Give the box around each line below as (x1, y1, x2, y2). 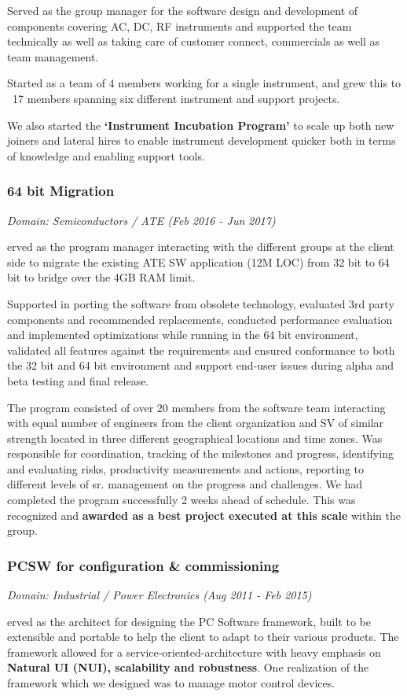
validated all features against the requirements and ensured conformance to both (7, 341, 395, 358)
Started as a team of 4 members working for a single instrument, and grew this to (7, 75, 401, 91)
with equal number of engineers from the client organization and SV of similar (7, 414, 384, 431)
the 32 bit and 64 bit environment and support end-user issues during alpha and (7, 357, 394, 374)
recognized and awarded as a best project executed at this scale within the (7, 506, 401, 523)
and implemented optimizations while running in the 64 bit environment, (7, 326, 358, 343)
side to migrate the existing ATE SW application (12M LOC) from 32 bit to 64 (7, 253, 390, 270)
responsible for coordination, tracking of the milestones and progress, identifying (7, 445, 394, 462)
